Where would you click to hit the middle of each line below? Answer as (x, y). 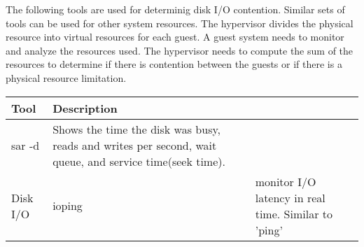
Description (85, 108)
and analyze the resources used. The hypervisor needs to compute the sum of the (180, 50)
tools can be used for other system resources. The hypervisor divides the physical (180, 23)
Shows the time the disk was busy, (137, 129)
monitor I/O (286, 181)
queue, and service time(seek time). (139, 161)
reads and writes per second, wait (135, 145)
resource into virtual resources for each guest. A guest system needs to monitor (175, 37)
